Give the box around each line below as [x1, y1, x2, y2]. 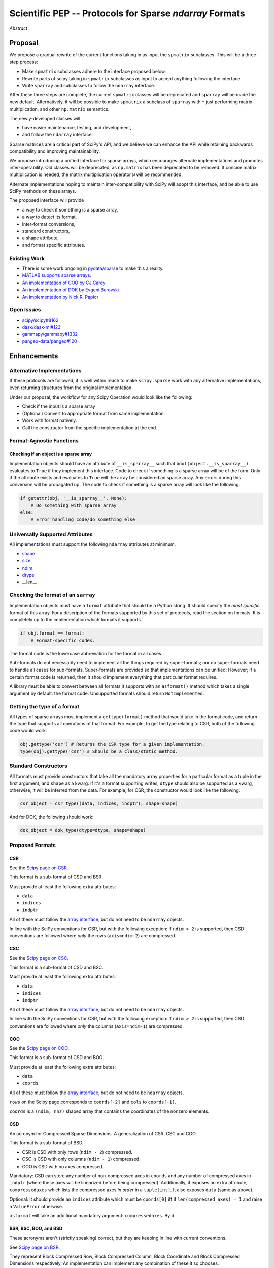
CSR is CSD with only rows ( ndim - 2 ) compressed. [22, 1149, 133, 1155]
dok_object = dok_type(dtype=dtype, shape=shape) [20, 827, 146, 833]
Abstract [9, 25, 28, 31]
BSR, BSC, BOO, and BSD [9, 1225, 63, 1231]
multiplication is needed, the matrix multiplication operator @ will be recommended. [9, 171, 183, 178]
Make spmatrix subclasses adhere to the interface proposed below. [22, 68, 166, 75]
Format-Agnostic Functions [9, 437, 79, 444]
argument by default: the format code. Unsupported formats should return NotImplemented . [9, 690, 204, 696]
